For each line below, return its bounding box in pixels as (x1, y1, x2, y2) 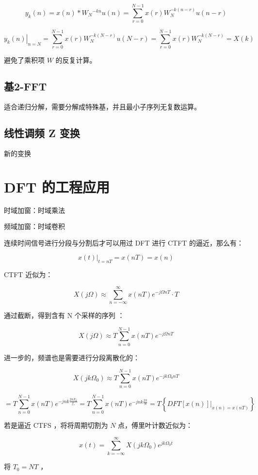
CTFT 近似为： (4, 269, 53, 280)
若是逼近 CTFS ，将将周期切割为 (4, 420, 108, 430)
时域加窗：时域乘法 (4, 205, 65, 215)
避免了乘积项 (4, 55, 45, 65)
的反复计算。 (55, 55, 97, 65)
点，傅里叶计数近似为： (118, 420, 193, 430)
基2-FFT (4, 79, 47, 94)
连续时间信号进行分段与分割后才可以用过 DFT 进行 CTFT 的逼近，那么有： (4, 237, 244, 247)
